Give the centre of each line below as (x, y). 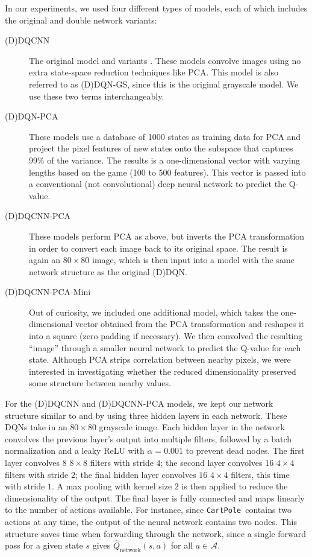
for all (182, 545)
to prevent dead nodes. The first (245, 450)
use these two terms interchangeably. (97, 96)
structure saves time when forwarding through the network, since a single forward (156, 533)
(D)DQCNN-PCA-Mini (48, 292)
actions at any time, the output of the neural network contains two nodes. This (151, 522)
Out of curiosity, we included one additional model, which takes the (154, 312)
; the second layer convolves (211, 462)
